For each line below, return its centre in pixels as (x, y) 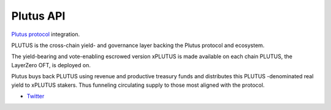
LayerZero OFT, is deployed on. (51, 65)
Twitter (36, 96)
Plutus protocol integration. (46, 34)
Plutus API (38, 16)
